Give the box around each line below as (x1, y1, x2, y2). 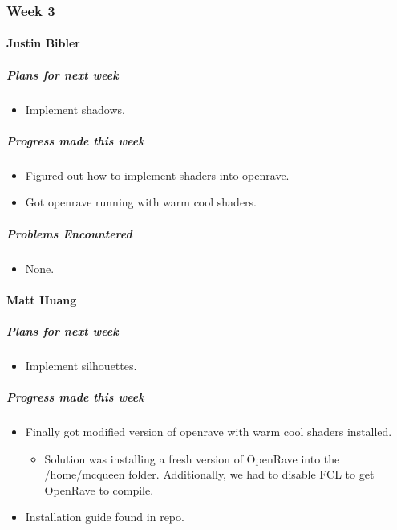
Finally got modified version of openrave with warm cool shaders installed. (25, 423, 392, 439)
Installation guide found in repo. (25, 508, 184, 525)
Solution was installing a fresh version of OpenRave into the (44, 450, 340, 467)
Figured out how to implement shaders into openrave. (25, 166, 290, 183)
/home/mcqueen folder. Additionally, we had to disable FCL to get (44, 466, 375, 483)
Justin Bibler (6, 35, 80, 51)
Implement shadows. (25, 100, 125, 117)
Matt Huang (6, 291, 77, 308)
